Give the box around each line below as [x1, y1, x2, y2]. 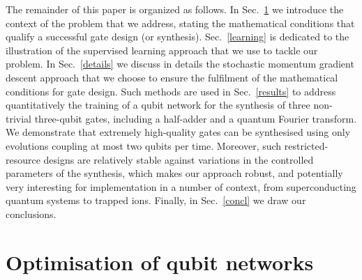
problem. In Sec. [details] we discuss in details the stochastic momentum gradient [6, 56, 354, 71]
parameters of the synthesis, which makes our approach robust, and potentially [6, 166, 343, 180]
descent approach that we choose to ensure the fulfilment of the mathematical [6, 70, 338, 84]
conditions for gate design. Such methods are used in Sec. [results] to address [6, 84, 336, 98]
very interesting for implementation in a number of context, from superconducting [6, 179, 356, 194]
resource [6, 152, 40, 166]
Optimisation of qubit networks [6, 247, 314, 276]
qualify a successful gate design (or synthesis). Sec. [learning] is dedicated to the [6, 29, 349, 44]
